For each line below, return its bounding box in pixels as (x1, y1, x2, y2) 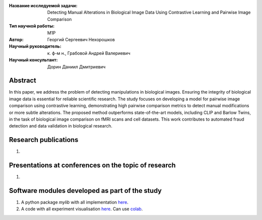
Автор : (9, 36, 24, 42)
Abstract (9, 77, 36, 85)
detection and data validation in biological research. (9, 123, 113, 129)
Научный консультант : (9, 57, 58, 63)
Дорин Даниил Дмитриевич (47, 63, 106, 70)
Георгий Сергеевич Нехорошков (47, 36, 115, 42)
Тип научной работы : (9, 23, 55, 29)
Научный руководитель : (9, 44, 62, 49)
